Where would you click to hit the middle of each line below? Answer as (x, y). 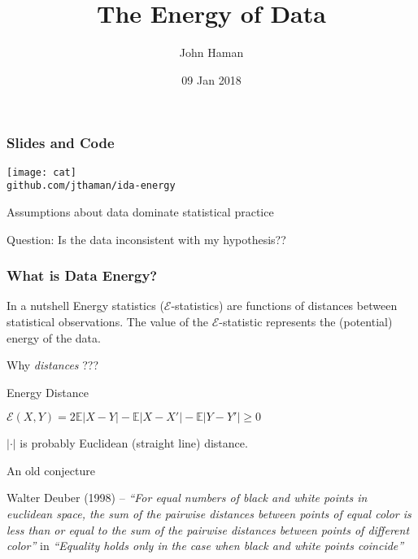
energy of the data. (54, 337)
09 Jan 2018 (211, 79)
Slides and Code (61, 143)
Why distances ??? (53, 365)
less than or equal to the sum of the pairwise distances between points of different (208, 529)
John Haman (211, 52)
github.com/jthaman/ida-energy (91, 186)
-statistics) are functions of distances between (284, 306)
